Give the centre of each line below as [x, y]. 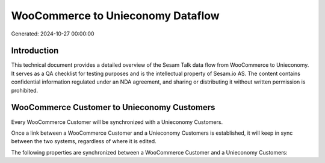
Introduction [35, 51]
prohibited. [25, 90]
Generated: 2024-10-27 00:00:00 [53, 34]
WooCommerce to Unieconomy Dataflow [115, 16]
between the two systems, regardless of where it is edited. [84, 141]
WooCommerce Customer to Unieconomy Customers [113, 107]
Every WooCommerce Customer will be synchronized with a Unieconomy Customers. [117, 122]
